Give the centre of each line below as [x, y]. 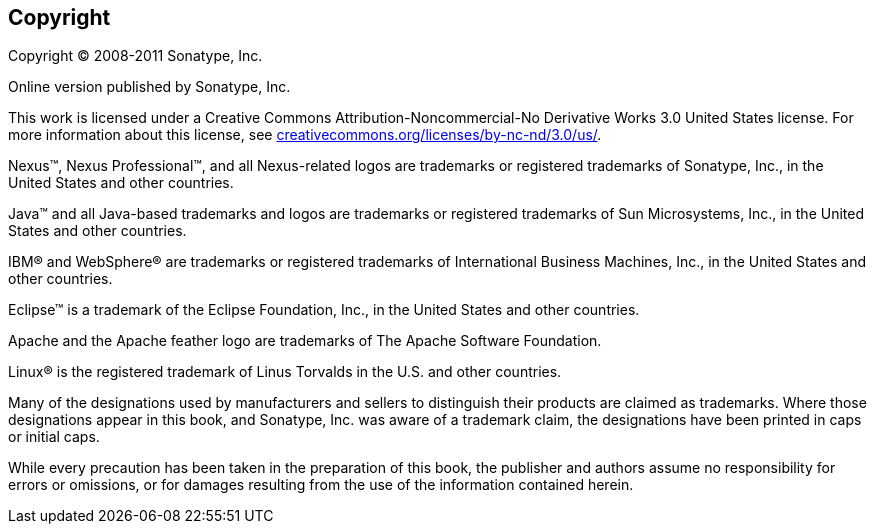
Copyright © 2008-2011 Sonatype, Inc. [135, 56]
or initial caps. [54, 437]
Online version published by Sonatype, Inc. [149, 87]
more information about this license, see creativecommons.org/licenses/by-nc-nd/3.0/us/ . [305, 135]
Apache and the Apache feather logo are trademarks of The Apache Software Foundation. [305, 341]
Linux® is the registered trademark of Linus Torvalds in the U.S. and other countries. [285, 372]
